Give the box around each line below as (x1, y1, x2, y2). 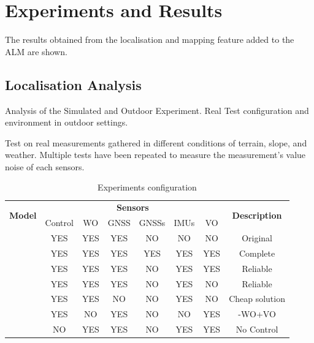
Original (242, 232, 272, 244)
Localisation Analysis (5, 75, 142, 94)
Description (232, 208, 282, 221)
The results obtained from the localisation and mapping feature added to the (5, 33, 294, 46)
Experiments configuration (98, 181, 197, 194)
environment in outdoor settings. (5, 116, 128, 129)
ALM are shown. (5, 45, 67, 58)
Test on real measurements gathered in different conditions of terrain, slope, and (5, 136, 307, 149)
